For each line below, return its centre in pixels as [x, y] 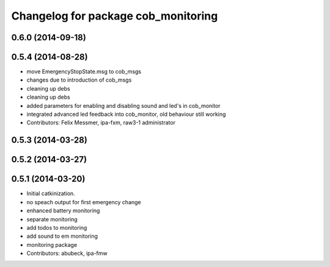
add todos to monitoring [57, 227]
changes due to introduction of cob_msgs [79, 80]
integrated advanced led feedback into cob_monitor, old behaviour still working [126, 114]
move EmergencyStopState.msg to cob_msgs [84, 72]
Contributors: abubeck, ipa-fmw [67, 254]
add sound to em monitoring [62, 236]
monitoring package [52, 244]
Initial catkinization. [51, 194]
